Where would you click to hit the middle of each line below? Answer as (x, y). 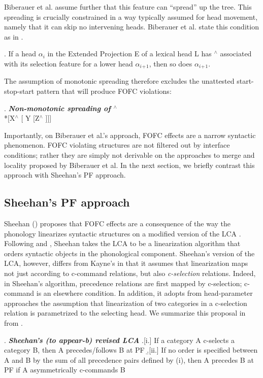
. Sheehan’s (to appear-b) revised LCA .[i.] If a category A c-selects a (119, 340)
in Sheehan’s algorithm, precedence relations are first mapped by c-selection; (123, 283)
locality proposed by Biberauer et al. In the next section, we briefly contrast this (129, 165)
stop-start (19, 91)
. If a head (20, 54)
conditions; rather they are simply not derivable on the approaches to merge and (129, 154)
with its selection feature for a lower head (69, 63)
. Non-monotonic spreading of (57, 108)
